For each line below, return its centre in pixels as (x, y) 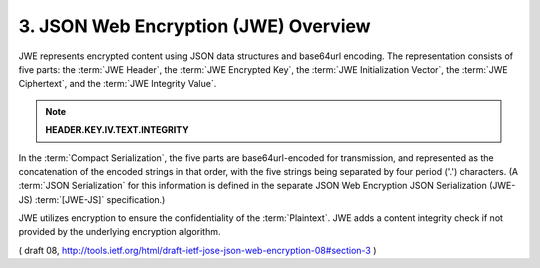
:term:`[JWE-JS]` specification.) (100, 199)
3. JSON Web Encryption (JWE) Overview (194, 26)
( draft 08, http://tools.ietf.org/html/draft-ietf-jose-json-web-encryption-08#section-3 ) (197, 250)
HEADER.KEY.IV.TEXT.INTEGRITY (117, 130)
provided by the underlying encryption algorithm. (119, 232)
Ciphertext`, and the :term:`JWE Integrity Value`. (117, 84)
